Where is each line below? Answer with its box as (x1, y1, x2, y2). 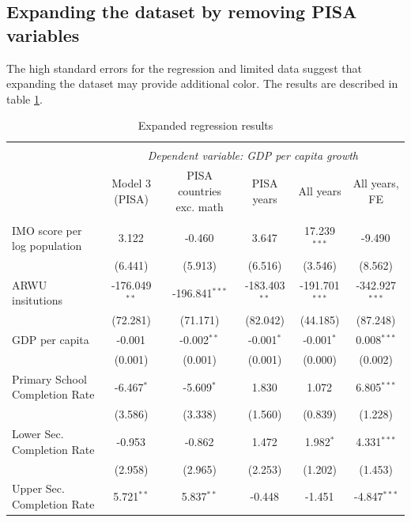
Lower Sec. (12, 426, 64, 442)
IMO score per (12, 221, 82, 238)
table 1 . (6, 90, 43, 107)
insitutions (12, 292, 62, 308)
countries (178, 182, 222, 199)
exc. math (175, 198, 224, 214)
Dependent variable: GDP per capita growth (147, 147, 358, 164)
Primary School (12, 370, 87, 387)
